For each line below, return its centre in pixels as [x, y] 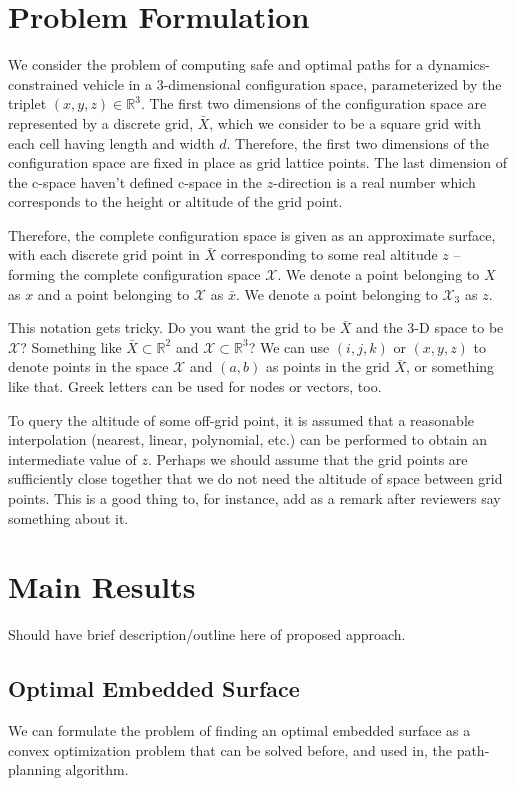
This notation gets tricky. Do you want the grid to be [172, 327]
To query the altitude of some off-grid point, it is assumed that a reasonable [241, 419]
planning [34, 769]
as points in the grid [327, 366]
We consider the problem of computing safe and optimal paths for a [216, 64]
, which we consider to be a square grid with [345, 122]
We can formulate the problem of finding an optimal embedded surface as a [239, 730]
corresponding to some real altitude [329, 254]
